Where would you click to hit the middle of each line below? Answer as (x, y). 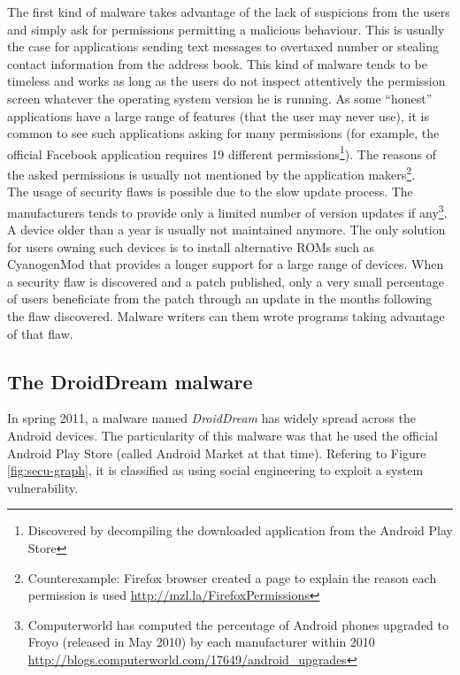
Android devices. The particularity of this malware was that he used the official (222, 436)
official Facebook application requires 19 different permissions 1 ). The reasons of (222, 152)
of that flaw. (40, 333)
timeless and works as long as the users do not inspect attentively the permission (226, 81)
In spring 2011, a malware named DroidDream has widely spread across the (211, 418)
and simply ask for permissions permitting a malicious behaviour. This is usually (226, 29)
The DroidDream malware (130, 381)
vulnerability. (43, 487)
